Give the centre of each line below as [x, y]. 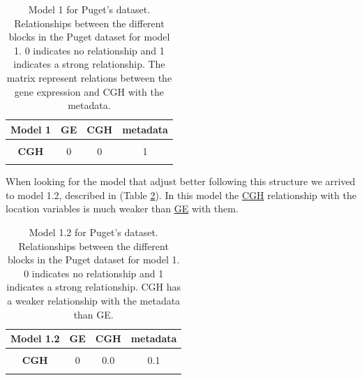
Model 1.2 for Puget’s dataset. [93, 232]
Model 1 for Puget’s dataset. [89, 9]
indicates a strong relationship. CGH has [94, 287]
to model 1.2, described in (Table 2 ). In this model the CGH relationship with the [181, 195]
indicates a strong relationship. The [89, 64]
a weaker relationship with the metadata [94, 300]
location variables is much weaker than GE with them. [122, 209]
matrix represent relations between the [89, 77]
